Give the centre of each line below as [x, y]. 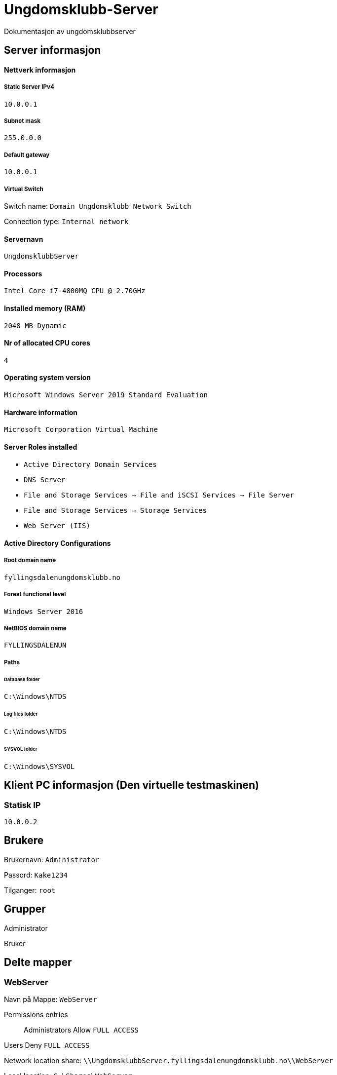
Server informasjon [53, 50]
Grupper [25, 909]
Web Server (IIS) [57, 526]
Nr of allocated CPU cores [47, 343]
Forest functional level [35, 595]
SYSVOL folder [21, 749]
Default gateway [27, 155]
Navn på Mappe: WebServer [51, 999]
